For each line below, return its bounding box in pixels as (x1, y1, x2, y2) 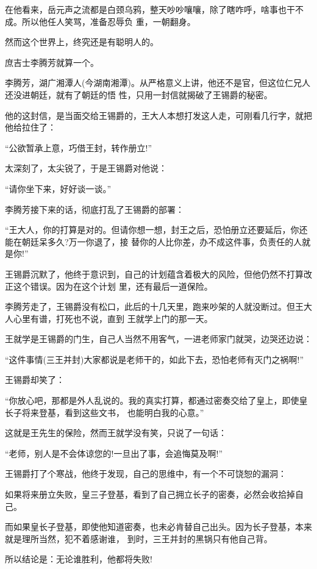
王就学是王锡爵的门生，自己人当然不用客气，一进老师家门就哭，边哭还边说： (5, 332, 312, 345)
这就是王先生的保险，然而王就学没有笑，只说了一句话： (5, 426, 227, 439)
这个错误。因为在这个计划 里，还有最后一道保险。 (13, 279, 213, 292)
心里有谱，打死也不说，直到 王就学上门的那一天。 (13, 312, 213, 324)
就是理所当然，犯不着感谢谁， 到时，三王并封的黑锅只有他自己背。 (5, 532, 272, 545)
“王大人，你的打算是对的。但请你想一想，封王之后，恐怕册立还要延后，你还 (5, 223, 308, 236)
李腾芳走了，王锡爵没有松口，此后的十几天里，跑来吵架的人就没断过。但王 (5, 300, 304, 313)
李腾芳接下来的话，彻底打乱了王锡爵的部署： (5, 202, 184, 215)
